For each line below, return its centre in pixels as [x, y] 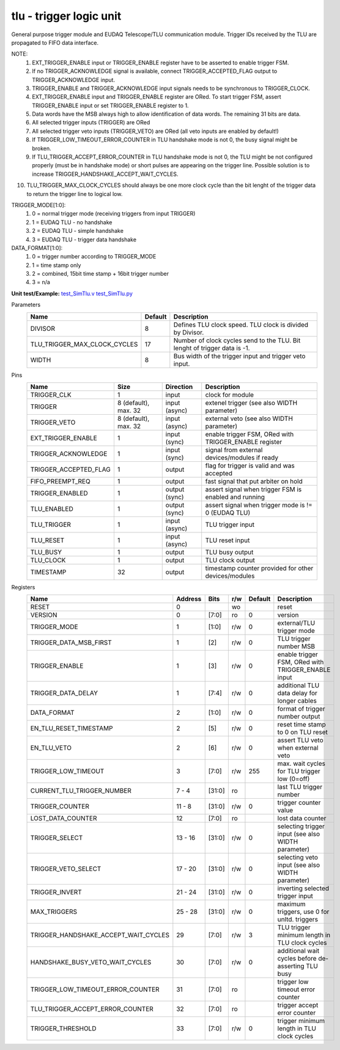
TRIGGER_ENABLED [59, 493]
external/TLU [296, 623]
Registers [23, 587]
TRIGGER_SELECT [57, 838]
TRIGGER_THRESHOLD [63, 1029]
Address [189, 599]
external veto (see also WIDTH [249, 418]
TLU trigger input [230, 525]
